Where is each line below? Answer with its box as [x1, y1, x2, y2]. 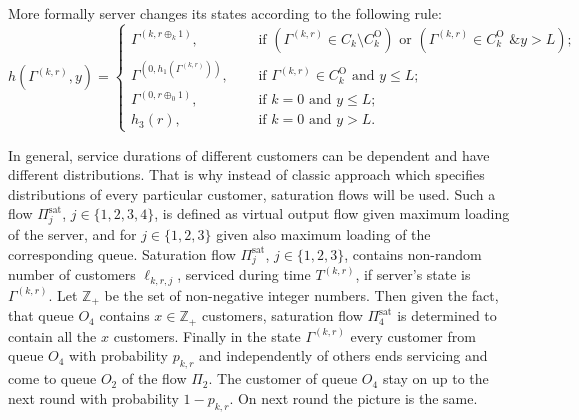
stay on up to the [382, 368, 489, 389]
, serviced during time [177, 264, 311, 285]
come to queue [8, 368, 97, 389]
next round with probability [8, 387, 179, 408]
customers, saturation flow [201, 305, 363, 326]
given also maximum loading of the [216, 224, 431, 245]
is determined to [397, 305, 497, 326]
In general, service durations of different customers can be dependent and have [8, 144, 490, 165]
